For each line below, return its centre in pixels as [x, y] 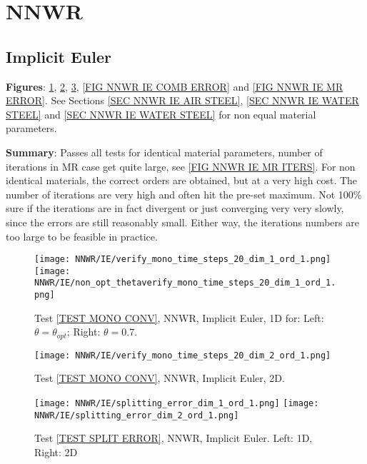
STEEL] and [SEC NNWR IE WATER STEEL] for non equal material [161, 114]
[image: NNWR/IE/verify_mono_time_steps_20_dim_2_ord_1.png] [183, 355]
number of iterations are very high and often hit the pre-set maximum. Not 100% [184, 194]
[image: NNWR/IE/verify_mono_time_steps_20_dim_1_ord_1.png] [183, 259]
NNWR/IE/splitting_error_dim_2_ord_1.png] [137, 415]
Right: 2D [56, 452]
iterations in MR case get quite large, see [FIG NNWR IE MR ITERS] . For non [181, 166]
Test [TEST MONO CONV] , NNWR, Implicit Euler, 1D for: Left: [179, 317]
